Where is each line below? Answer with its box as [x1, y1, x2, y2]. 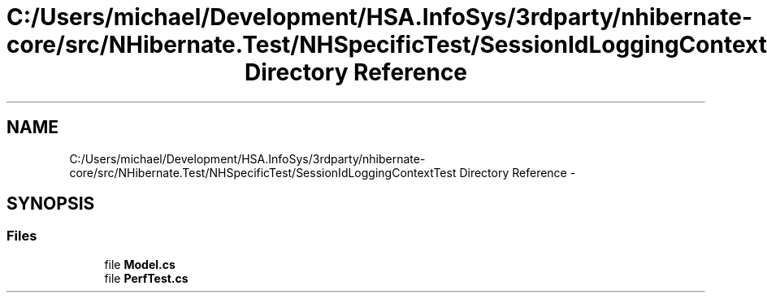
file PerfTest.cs [104, 271, 188, 285]
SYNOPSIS [6, 193, 95, 214]
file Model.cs [104, 257, 175, 271]
